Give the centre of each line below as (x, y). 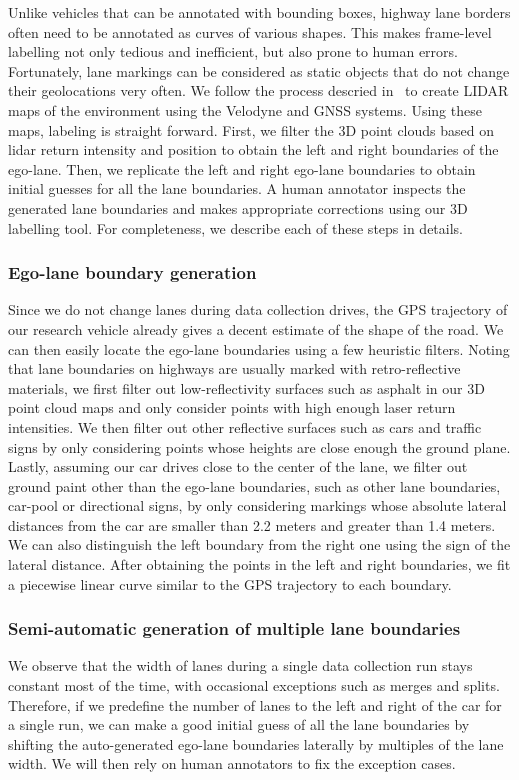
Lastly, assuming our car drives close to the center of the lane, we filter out (238, 466)
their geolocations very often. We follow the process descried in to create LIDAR (258, 90)
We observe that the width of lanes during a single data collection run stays (240, 665)
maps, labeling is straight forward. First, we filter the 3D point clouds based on (251, 129)
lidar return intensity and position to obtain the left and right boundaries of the (253, 149)
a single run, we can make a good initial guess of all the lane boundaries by (239, 724)
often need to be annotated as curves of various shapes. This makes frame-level (250, 31)
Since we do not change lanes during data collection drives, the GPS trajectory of (258, 309)
